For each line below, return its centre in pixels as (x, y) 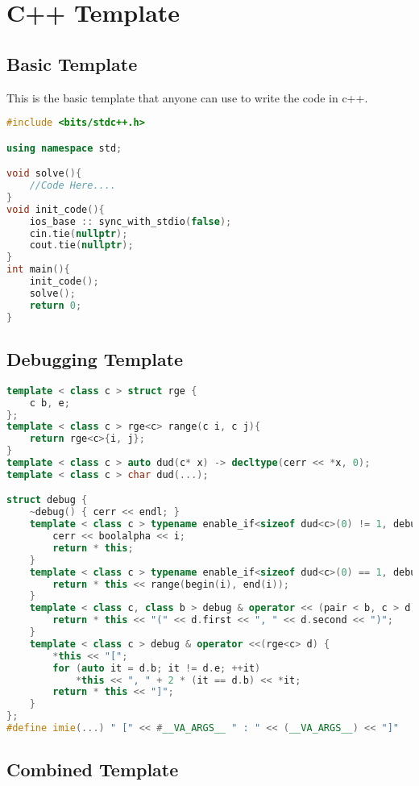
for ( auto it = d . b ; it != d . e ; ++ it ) (157, 668)
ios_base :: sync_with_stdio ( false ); (131, 221)
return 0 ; (56, 305)
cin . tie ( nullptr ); (79, 233)
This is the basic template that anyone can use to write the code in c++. (187, 97)
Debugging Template (95, 359)
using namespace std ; (64, 148)
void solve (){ (44, 174)
